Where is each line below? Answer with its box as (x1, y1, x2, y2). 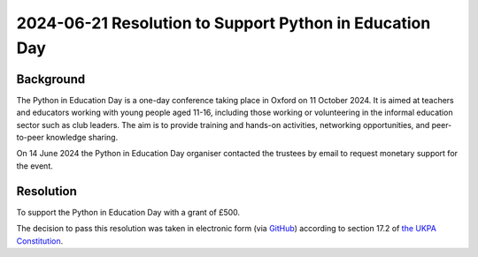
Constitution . (16, 235, 64, 246)
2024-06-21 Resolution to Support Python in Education (16, 13, 431, 33)
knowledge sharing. (45, 132, 119, 143)
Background (16, 72, 86, 87)
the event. (16, 160, 53, 171)
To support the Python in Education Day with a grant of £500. (16, 207, 241, 217)
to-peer (16, 132, 44, 143)
